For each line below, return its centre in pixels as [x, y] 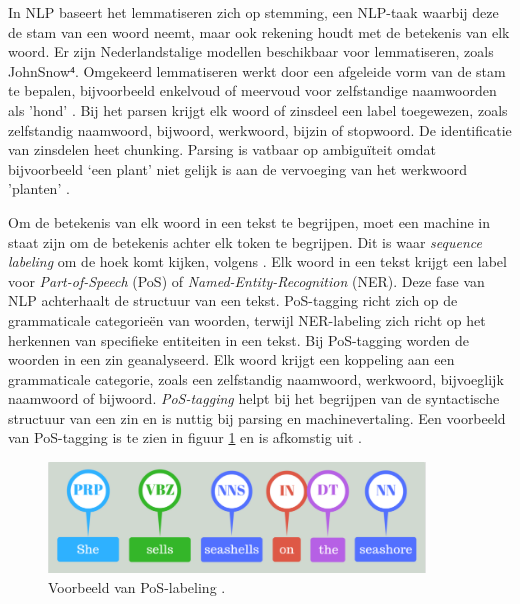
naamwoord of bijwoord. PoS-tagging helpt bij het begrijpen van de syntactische [254, 398]
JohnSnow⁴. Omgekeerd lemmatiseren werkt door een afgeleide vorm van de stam [257, 70]
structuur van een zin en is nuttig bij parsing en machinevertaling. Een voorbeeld [257, 417]
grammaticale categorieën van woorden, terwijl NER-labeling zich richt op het [247, 319]
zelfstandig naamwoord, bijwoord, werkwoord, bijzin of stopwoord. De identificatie [260, 129]
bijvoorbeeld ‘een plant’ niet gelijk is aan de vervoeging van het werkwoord [238, 168]
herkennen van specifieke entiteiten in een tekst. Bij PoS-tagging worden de [239, 339]
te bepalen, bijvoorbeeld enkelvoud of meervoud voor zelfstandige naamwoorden [252, 90]
